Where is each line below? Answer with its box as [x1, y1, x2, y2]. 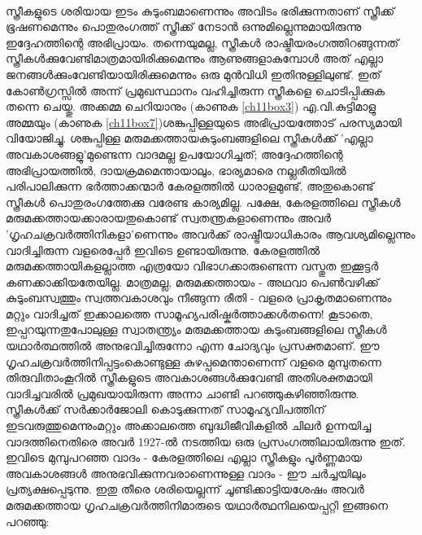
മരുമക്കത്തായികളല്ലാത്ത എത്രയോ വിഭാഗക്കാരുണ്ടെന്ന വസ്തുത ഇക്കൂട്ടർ [6, 257, 379, 274]
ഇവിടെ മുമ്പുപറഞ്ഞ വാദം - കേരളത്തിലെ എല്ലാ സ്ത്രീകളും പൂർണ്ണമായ [6, 449, 363, 466]
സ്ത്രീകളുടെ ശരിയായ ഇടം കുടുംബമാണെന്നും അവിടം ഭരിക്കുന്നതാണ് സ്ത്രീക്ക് [6, 2, 395, 19]
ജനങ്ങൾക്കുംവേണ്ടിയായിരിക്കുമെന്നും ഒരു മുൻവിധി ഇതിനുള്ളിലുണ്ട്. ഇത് [6, 65, 381, 82]
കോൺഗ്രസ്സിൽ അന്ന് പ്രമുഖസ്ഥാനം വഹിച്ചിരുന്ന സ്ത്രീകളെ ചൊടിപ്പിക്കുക [6, 81, 385, 99]
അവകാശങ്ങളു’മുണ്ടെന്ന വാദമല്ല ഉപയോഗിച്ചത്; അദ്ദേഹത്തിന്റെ [6, 145, 343, 162]
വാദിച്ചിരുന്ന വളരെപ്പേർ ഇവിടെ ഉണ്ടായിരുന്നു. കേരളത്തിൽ [6, 241, 320, 258]
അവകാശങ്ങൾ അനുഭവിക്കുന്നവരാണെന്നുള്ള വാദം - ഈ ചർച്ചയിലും [6, 464, 366, 481]
